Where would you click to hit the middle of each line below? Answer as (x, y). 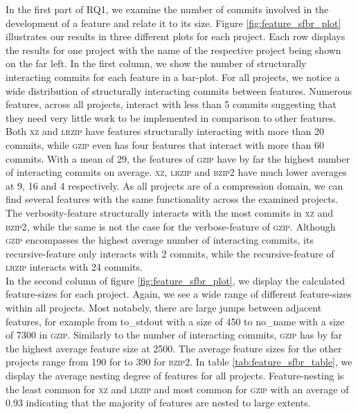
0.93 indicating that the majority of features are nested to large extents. (158, 403)
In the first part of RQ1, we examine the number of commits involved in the (167, 9)
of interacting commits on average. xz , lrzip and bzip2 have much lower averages (176, 172)
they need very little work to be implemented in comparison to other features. (171, 117)
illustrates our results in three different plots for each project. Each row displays (176, 36)
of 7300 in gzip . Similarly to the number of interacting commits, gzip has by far (174, 335)
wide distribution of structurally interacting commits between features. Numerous (179, 90)
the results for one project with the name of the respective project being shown (173, 49)
